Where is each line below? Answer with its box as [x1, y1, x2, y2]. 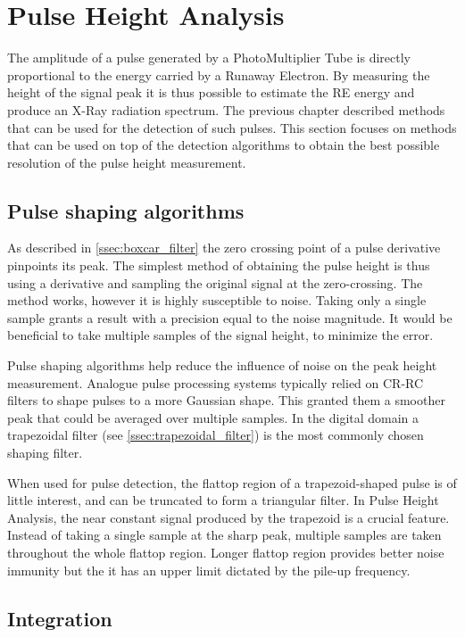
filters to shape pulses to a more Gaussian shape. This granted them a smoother [7, 391, 445, 409]
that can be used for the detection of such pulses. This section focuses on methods [7, 118, 457, 136]
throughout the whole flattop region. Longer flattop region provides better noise [7, 542, 444, 561]
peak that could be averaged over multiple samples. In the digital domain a [7, 408, 419, 426]
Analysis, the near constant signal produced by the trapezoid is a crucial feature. [7, 508, 450, 526]
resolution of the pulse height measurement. [7, 153, 246, 171]
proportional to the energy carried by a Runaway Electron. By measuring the [7, 65, 430, 84]
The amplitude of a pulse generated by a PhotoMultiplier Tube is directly [7, 48, 411, 67]
